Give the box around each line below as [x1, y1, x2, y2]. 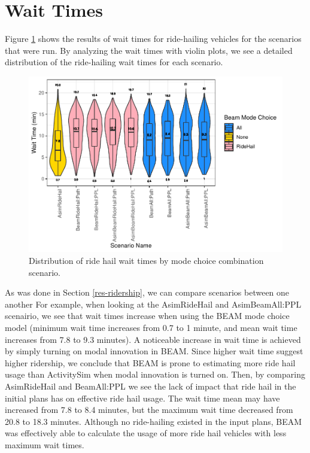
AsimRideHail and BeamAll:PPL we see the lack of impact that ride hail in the [5, 379, 296, 392]
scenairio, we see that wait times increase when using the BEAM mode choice [5, 309, 290, 322]
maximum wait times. [5, 438, 84, 451]
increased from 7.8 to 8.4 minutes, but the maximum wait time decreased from [5, 403, 293, 416]
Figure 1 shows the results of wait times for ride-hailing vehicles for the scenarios [5, 32, 302, 45]
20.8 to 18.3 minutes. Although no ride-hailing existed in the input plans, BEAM [5, 415, 302, 427]
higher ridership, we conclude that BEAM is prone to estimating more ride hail [5, 356, 296, 369]
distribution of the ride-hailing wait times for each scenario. [5, 56, 223, 68]
